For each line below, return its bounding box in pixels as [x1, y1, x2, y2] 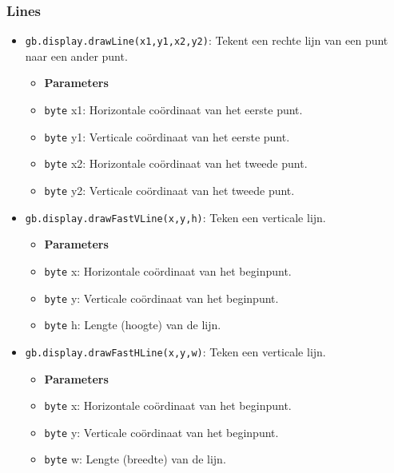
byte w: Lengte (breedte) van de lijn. [44, 451, 226, 467]
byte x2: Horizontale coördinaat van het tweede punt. [44, 155, 308, 172]
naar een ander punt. [25, 47, 128, 64]
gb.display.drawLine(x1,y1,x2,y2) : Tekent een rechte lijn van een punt [25, 32, 388, 49]
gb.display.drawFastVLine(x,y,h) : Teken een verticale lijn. [25, 209, 326, 225]
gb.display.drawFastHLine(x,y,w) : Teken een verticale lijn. [25, 343, 326, 360]
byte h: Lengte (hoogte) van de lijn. [44, 316, 221, 333]
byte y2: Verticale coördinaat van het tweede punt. [44, 182, 295, 199]
